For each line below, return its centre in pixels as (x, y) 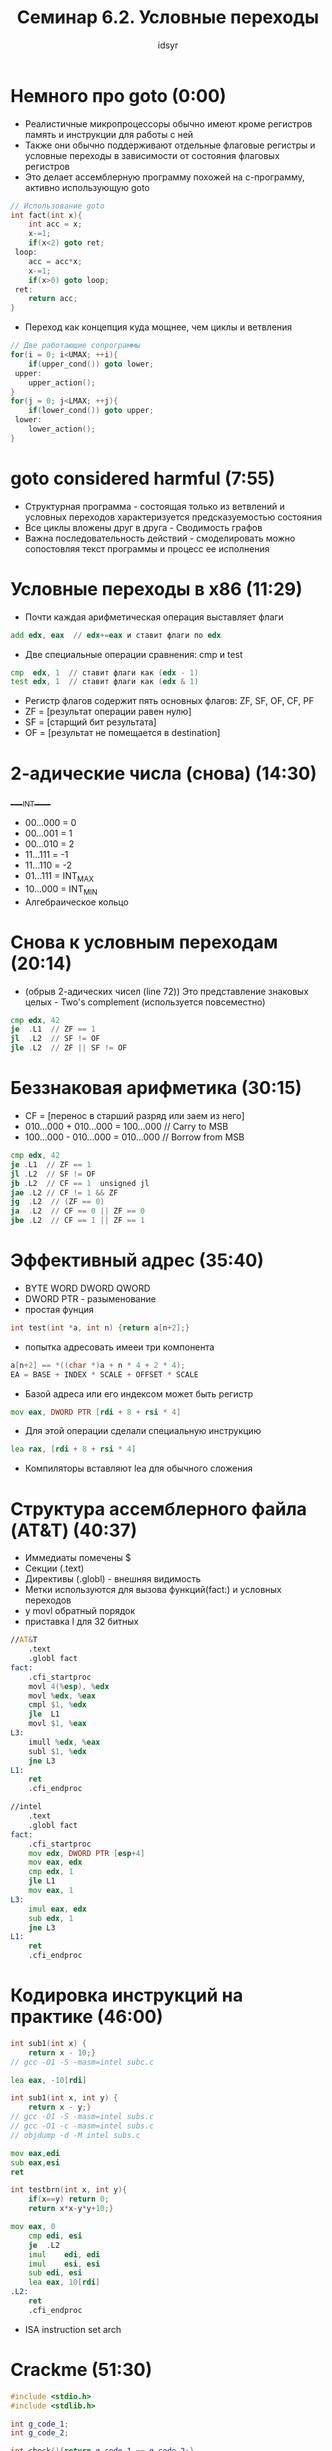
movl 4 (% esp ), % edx (69, 1686)
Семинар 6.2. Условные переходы (168, 17)
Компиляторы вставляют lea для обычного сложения (138, 1468)
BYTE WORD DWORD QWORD (87, 1288)
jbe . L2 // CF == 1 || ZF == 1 (77, 1221)
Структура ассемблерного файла (159, 1508)
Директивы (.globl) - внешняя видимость (113, 1579)
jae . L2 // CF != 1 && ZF (64, 1192)
